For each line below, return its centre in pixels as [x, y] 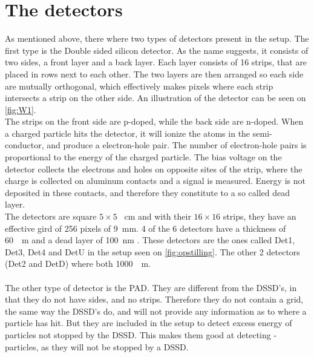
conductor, [25, 145]
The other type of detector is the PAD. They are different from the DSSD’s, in [151, 287]
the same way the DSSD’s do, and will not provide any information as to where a [156, 311]
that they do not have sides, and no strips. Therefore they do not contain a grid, [154, 299]
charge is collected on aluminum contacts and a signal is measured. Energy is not [155, 181]
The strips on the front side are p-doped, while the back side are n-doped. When [154, 121]
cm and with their [158, 216]
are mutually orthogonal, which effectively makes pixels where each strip [139, 86]
